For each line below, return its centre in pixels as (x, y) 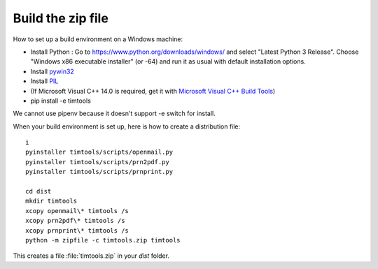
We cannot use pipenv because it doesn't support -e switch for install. (114, 114)
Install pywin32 (52, 71)
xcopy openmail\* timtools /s (77, 211)
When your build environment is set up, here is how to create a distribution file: (127, 126)
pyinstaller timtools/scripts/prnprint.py (99, 172)
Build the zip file (61, 18)
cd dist (38, 191)
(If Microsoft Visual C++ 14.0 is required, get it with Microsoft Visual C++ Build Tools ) (153, 91)
